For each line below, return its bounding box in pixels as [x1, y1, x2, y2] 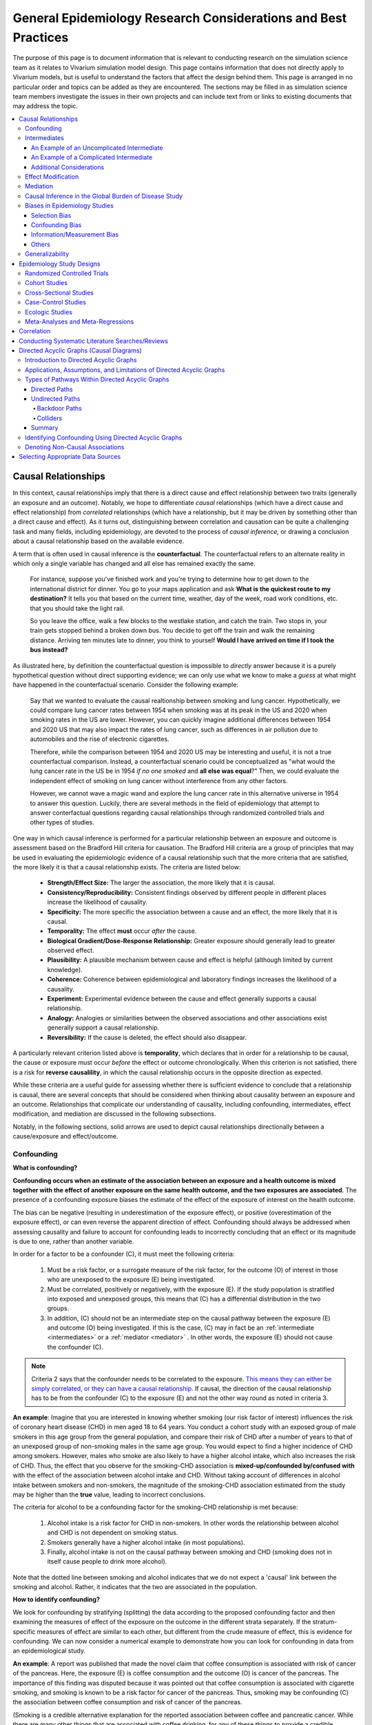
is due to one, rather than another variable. [12, 1237, 134, 1245]
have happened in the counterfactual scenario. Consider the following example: [12, 680, 239, 689]
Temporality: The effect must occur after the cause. [47, 927, 197, 935]
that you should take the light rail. [30, 604, 125, 612]
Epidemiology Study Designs [19, 259, 101, 268]
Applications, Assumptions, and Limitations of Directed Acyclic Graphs [25, 366, 225, 374]
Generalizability [25, 250, 70, 258]
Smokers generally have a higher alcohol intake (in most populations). [47, 1538, 245, 1546]
